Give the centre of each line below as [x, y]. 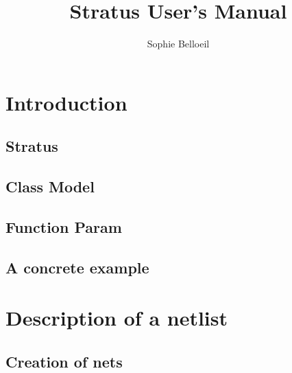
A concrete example [77, 267]
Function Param [64, 226]
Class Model [50, 186]
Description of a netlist [117, 318]
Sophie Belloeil [178, 44]
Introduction [66, 102]
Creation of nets [64, 361]
